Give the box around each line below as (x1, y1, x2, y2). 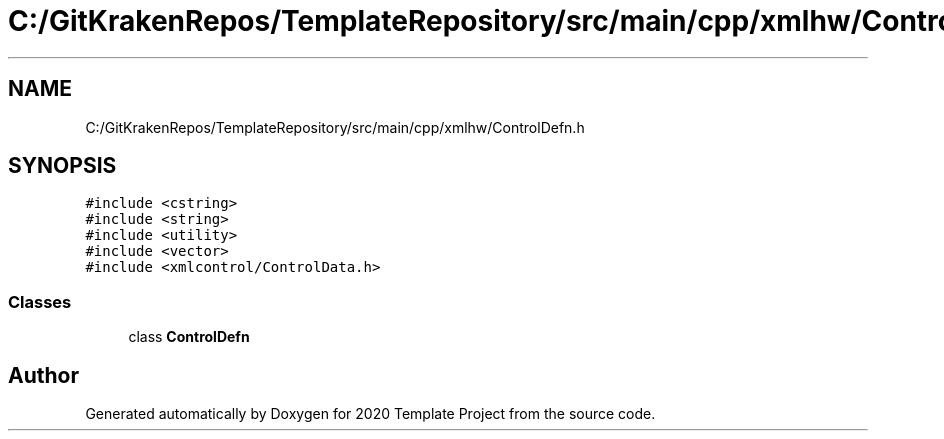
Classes (8, 291, 72, 312)
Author (8, 362, 79, 388)
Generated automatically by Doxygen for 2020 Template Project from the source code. (85, 405, 656, 423)
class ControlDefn (128, 328, 250, 346)
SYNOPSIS (8, 153, 117, 179)
